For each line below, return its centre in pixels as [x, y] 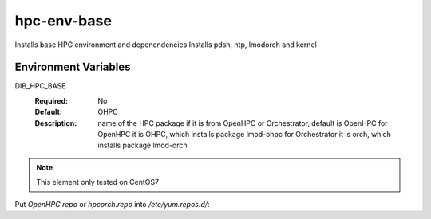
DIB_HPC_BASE [40, 86]
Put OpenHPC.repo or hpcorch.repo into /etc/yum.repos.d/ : [112, 204]
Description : [56, 123]
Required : [51, 100]
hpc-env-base [63, 21]
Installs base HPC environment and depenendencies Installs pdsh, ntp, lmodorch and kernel [166, 45]
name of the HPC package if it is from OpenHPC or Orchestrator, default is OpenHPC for [243, 123]
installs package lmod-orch [142, 145]
